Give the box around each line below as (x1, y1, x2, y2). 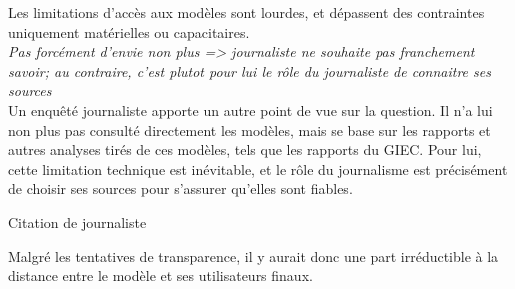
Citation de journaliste (8, 211, 147, 232)
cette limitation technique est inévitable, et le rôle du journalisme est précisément (8, 158, 508, 179)
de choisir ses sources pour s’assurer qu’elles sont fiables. (8, 178, 353, 199)
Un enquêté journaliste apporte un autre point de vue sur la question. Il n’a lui (8, 99, 493, 120)
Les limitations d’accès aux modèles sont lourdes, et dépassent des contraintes (8, 2, 485, 22)
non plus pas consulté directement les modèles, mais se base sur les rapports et (8, 119, 491, 140)
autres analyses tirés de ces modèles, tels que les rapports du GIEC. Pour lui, (8, 139, 482, 160)
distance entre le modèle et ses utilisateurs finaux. (8, 265, 313, 286)
